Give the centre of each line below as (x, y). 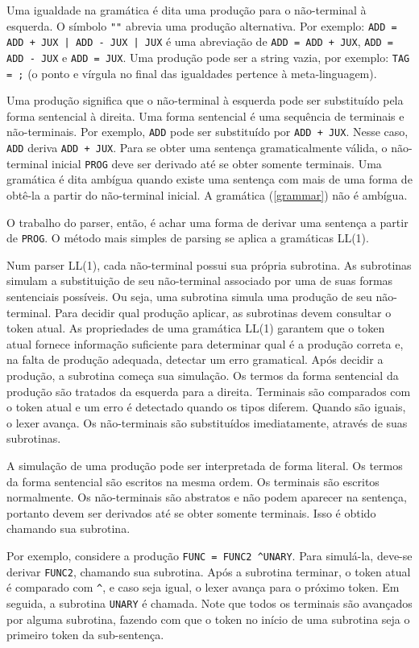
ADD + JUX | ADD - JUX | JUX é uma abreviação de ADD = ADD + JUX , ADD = (200, 41)
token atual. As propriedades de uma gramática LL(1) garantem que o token (196, 328)
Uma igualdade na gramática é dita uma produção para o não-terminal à (187, 10)
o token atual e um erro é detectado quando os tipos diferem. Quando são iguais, (206, 407)
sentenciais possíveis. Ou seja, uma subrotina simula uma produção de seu (189, 296)
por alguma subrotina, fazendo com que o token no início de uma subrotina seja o (208, 619)
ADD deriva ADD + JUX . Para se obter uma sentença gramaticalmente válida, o (197, 148)
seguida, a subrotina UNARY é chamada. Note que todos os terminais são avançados (209, 603)
